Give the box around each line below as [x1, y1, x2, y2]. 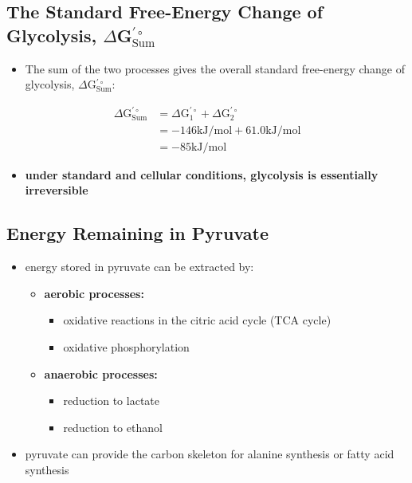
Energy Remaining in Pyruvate [6, 221, 269, 245]
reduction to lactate [63, 392, 159, 409]
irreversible [25, 182, 88, 198]
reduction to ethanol [63, 418, 163, 435]
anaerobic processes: [44, 365, 158, 382]
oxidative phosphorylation [63, 339, 190, 355]
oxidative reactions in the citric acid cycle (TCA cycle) [63, 312, 332, 328]
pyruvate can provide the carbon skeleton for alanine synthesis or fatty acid [25, 446, 394, 462]
